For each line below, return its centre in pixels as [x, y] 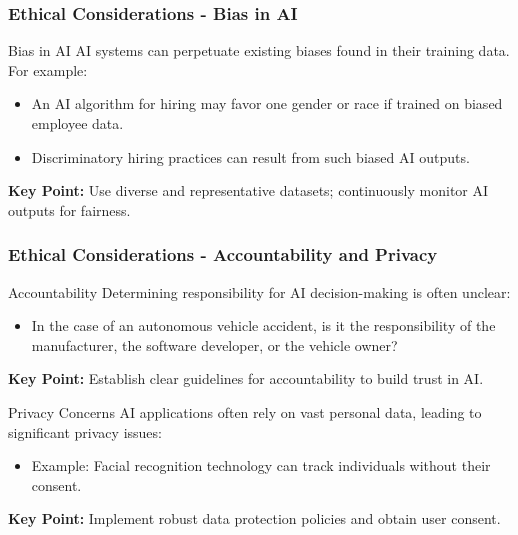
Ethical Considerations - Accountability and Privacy [223, 254]
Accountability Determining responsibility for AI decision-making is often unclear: [259, 291]
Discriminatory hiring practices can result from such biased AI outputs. [250, 156]
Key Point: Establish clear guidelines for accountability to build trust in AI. [246, 378]
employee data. [77, 123]
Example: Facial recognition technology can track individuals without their [261, 465]
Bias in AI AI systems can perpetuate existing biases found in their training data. [259, 50]
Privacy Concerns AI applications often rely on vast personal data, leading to [245, 411]
